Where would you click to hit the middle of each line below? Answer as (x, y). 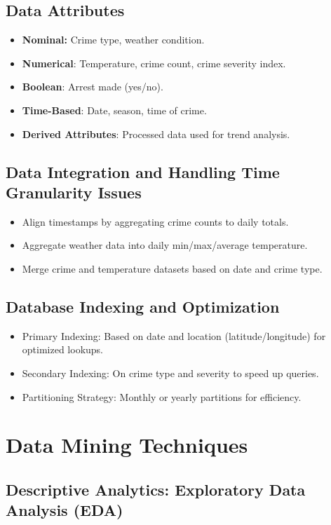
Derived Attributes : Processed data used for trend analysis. (156, 134)
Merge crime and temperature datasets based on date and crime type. (172, 268)
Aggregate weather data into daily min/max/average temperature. (165, 245)
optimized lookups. (63, 349)
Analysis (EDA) (65, 510)
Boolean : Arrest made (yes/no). (93, 87)
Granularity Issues (74, 192)
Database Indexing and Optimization (143, 306)
